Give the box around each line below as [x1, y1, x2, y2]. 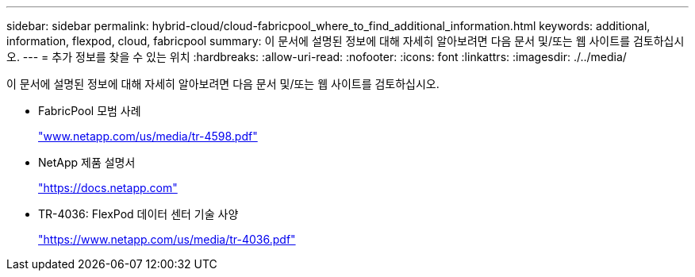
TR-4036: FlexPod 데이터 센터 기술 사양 [38, 207, 239, 221]
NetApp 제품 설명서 [38, 156, 136, 169]
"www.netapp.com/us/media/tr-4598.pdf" [38, 129, 258, 143]
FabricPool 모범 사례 [38, 104, 141, 117]
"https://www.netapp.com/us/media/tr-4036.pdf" [38, 233, 296, 246]
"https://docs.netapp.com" [38, 181, 178, 194]
